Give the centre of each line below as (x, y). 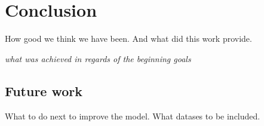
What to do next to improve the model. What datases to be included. (133, 116)
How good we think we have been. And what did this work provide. (128, 39)
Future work (44, 90)
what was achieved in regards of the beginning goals (98, 58)
